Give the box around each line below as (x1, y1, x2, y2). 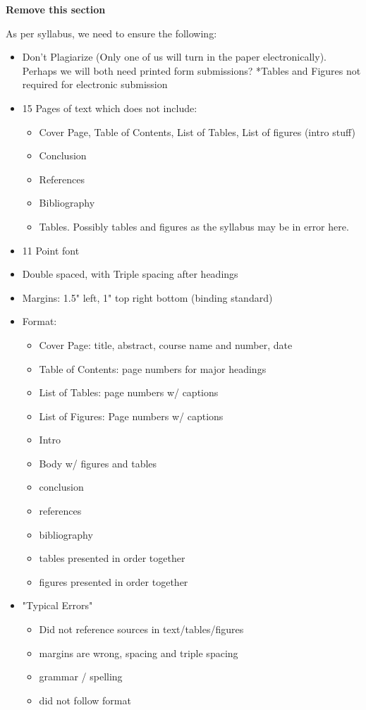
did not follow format (39, 692, 131, 707)
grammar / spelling (39, 669, 123, 684)
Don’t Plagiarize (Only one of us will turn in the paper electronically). (22, 49, 327, 64)
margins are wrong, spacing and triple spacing (39, 645, 238, 660)
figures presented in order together (39, 574, 188, 589)
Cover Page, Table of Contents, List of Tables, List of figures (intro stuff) (39, 124, 355, 139)
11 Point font (22, 243, 80, 257)
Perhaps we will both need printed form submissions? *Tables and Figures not (22, 63, 361, 78)
